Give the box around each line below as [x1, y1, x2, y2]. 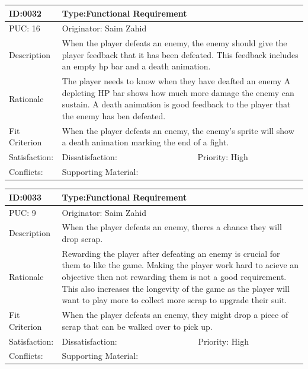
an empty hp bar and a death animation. [62, 60, 211, 72]
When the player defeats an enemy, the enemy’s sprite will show [62, 124, 294, 136]
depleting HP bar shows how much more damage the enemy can [62, 86, 294, 98]
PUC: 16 [9, 22, 40, 34]
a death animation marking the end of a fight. [62, 136, 229, 148]
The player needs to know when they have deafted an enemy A [62, 75, 291, 87]
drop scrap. [62, 233, 103, 244]
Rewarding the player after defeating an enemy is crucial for [62, 247, 280, 259]
